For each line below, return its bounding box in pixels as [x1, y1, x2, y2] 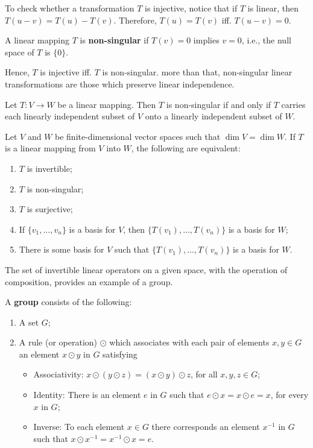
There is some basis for [19, 243, 104, 256]
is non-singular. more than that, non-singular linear [102, 66, 292, 78]
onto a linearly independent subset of [145, 110, 282, 122]
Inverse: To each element [33, 420, 125, 433]
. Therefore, [113, 13, 157, 26]
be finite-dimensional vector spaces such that [55, 130, 221, 142]
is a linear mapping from [5, 142, 96, 154]
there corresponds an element [151, 420, 260, 433]
